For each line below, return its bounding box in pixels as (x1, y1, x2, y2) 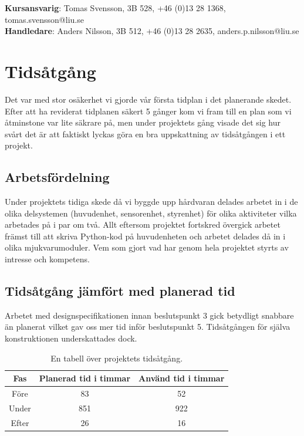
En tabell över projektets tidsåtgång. (50, 351, 183, 364)
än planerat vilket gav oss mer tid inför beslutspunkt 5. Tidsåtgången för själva (5, 320, 291, 333)
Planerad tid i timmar (39, 372, 131, 384)
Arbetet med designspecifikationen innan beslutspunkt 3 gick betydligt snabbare (5, 309, 294, 321)
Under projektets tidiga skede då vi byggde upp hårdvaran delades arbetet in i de (5, 195, 298, 208)
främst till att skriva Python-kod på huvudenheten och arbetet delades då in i (5, 229, 286, 242)
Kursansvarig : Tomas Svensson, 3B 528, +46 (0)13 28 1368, (5, 2, 226, 13)
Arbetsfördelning (5, 168, 110, 186)
